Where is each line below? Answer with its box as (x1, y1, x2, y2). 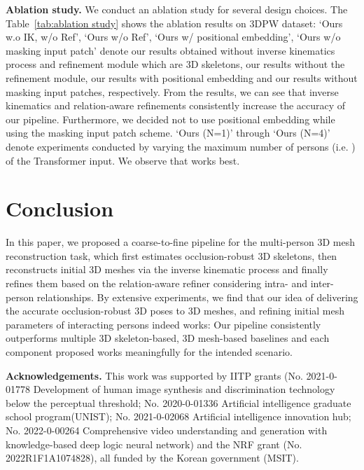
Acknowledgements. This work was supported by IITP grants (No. (6, 368, 303, 382)
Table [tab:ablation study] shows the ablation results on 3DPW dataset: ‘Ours (6, 15, 343, 30)
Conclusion (6, 194, 114, 223)
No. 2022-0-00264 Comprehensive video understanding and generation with (6, 422, 328, 437)
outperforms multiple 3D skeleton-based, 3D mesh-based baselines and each (6, 331, 330, 345)
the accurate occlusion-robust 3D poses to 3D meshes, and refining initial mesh (6, 303, 345, 318)
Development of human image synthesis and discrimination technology (33, 382, 335, 396)
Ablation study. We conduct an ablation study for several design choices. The (6, 2, 348, 16)
